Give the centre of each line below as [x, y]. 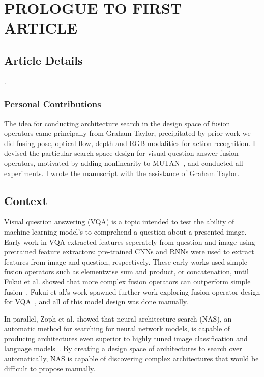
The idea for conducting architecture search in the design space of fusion [117, 123]
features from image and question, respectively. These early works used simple [126, 261]
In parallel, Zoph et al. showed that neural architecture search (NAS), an [118, 318]
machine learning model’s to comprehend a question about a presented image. [125, 231]
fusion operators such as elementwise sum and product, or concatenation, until [126, 271]
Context [26, 200]
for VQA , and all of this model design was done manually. [96, 301]
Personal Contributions [53, 104]
